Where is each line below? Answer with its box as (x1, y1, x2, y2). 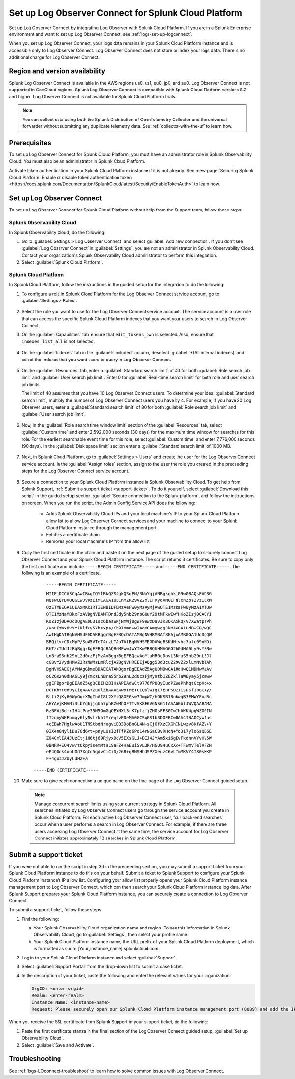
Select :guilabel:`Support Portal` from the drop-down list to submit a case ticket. (21, 963, 183, 969)
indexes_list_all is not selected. (21, 338, 95, 344)
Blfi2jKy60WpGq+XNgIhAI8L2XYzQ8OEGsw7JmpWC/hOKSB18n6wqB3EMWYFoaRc (46, 694, 212, 699)
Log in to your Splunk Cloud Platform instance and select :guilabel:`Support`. (21, 955, 177, 960)
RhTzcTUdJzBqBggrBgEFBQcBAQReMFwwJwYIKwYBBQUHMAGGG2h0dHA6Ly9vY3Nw (46, 646, 212, 652)
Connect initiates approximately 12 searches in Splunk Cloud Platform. (34, 835, 177, 841)
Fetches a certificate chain (46, 532, 100, 538)
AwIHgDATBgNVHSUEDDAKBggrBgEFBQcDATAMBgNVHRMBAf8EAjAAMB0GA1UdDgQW (46, 632, 212, 638)
